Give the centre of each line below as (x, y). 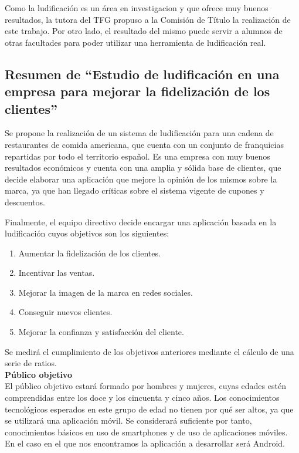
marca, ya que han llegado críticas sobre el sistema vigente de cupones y (135, 190)
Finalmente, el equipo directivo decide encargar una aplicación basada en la (141, 222)
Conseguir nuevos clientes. (65, 312)
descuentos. (25, 202)
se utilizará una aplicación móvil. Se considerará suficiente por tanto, (128, 420)
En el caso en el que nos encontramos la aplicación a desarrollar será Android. (145, 443)
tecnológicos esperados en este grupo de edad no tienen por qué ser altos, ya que (149, 409)
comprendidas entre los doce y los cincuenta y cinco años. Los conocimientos (142, 398)
